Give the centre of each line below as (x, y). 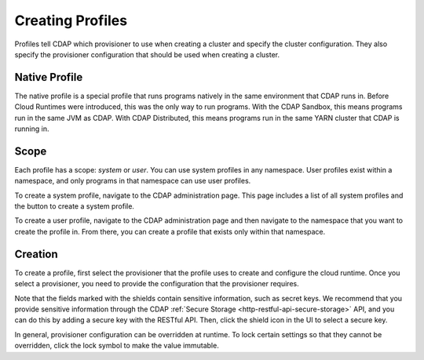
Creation (36, 254)
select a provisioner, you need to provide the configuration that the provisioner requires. (157, 284)
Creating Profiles (71, 20)
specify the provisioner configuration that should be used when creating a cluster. (147, 54)
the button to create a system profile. (75, 206)
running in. (32, 129)
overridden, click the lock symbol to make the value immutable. (117, 346)
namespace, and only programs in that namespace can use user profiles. (133, 181)
